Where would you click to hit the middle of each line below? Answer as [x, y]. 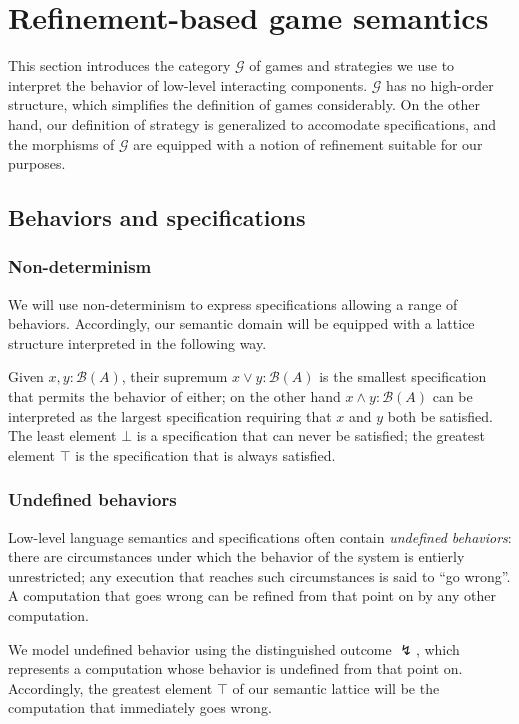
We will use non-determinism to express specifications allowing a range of [233, 303]
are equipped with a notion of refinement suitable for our [308, 143]
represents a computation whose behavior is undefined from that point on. [235, 668]
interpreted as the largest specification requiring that [170, 415]
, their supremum [174, 376]
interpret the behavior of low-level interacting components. [188, 84]
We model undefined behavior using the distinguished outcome [200, 648]
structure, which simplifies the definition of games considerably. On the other [244, 104]
